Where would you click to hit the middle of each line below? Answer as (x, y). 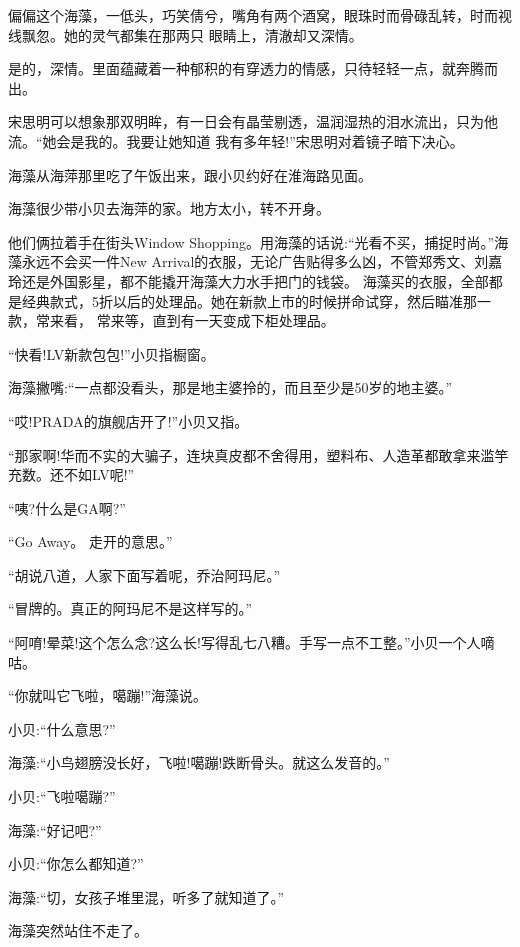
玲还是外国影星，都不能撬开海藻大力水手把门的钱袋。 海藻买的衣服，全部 (248, 280)
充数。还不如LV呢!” (71, 474)
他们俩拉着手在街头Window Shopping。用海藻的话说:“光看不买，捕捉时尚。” (251, 241)
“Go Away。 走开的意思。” (90, 541)
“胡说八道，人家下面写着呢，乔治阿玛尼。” (144, 574)
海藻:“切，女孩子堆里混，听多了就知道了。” (146, 896)
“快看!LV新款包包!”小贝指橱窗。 (111, 353)
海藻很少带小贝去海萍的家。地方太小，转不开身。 (169, 208)
